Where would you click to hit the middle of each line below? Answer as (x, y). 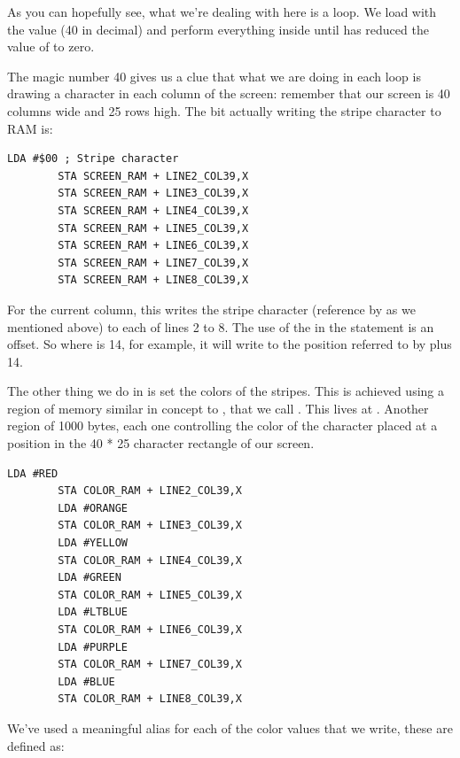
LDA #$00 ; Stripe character (93, 159)
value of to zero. (51, 46)
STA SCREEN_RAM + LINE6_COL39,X (153, 246)
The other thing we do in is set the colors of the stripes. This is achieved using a (226, 391)
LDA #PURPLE (93, 647)
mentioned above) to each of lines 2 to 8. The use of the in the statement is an (221, 326)
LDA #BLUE (86, 681)
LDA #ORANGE (93, 508)
